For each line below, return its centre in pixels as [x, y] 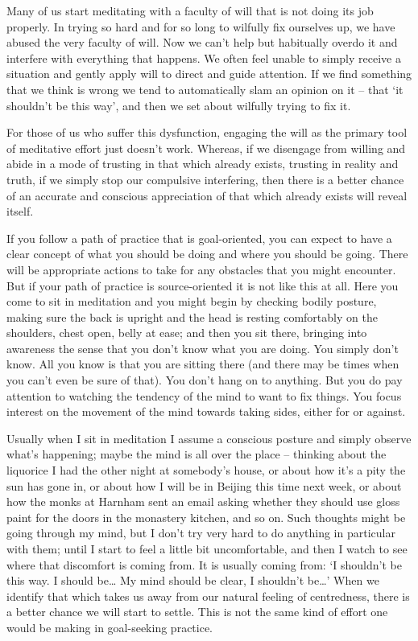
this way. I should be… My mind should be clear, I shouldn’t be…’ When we [193, 580]
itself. [20, 211]
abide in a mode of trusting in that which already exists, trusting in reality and [203, 164]
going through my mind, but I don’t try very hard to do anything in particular [201, 533]
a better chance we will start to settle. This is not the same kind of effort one [197, 612]
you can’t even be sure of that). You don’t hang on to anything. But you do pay [205, 380]
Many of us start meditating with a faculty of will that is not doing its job [190, 10]
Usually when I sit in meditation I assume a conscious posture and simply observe [209, 438]
